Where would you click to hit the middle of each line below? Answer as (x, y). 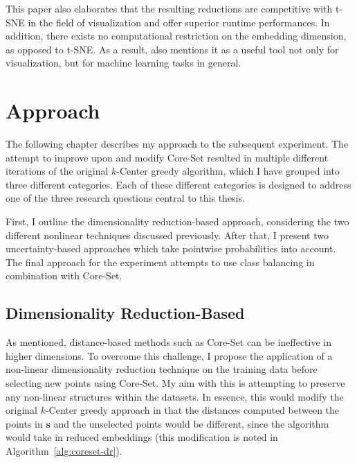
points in (24, 423)
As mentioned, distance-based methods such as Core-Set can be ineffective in (168, 342)
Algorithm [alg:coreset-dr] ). (64, 450)
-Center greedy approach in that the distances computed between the (192, 410)
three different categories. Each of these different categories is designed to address (178, 184)
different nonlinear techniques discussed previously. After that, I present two (167, 235)
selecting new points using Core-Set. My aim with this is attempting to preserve (175, 383)
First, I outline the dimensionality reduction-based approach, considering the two (177, 221)
